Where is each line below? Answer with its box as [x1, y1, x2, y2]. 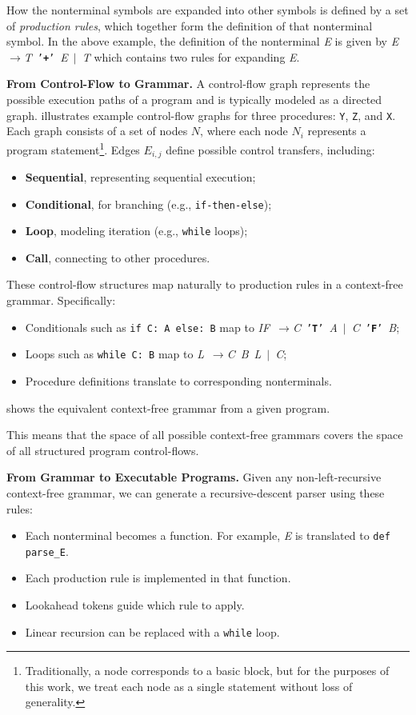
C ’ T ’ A [292, 318, 338, 335]
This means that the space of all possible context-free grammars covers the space [6, 426, 403, 443]
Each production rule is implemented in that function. [25, 569, 291, 586]
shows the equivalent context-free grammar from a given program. [6, 399, 330, 416]
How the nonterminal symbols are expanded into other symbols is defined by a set [6, 2, 409, 18]
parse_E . [25, 542, 69, 559]
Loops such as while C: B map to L [25, 346, 204, 362]
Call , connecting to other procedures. [25, 249, 210, 266]
